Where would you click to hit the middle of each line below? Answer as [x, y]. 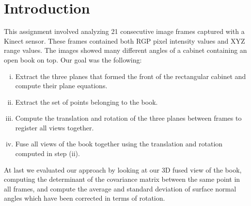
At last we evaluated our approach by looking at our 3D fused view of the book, [123, 169]
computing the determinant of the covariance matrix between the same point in [122, 179]
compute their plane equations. [61, 86]
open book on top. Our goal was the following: [73, 59]
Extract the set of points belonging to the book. [86, 102]
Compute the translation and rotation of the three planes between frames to [128, 118]
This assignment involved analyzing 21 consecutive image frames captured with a [124, 31]
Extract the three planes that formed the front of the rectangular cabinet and [131, 76]
